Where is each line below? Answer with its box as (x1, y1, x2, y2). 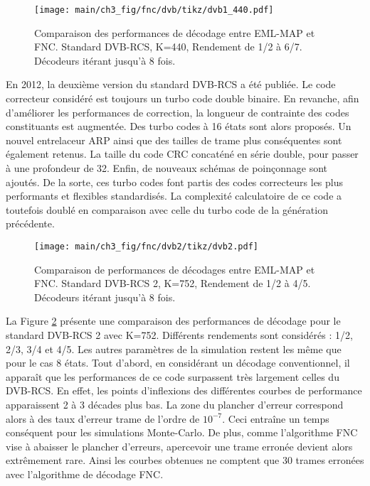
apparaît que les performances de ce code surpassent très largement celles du (6, 369, 339, 384)
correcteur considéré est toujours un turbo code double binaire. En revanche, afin (6, 91, 359, 106)
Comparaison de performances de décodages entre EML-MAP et (34, 261, 315, 276)
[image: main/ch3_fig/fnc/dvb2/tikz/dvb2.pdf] (34, 241, 258, 252)
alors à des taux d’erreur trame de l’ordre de (6, 411, 200, 426)
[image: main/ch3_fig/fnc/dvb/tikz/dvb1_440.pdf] (34, 5, 274, 15)
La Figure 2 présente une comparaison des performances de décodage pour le (6, 313, 341, 328)
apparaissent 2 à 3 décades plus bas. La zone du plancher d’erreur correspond (6, 396, 344, 411)
